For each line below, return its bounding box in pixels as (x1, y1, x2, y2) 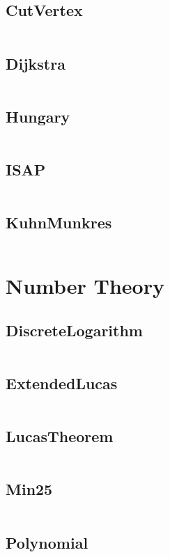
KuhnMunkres (6, 212, 112, 233)
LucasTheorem (6, 425, 114, 447)
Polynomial (6, 531, 88, 553)
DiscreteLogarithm (6, 319, 143, 340)
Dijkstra (6, 52, 65, 74)
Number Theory (6, 272, 164, 300)
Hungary (6, 105, 70, 127)
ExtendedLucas (6, 372, 118, 393)
